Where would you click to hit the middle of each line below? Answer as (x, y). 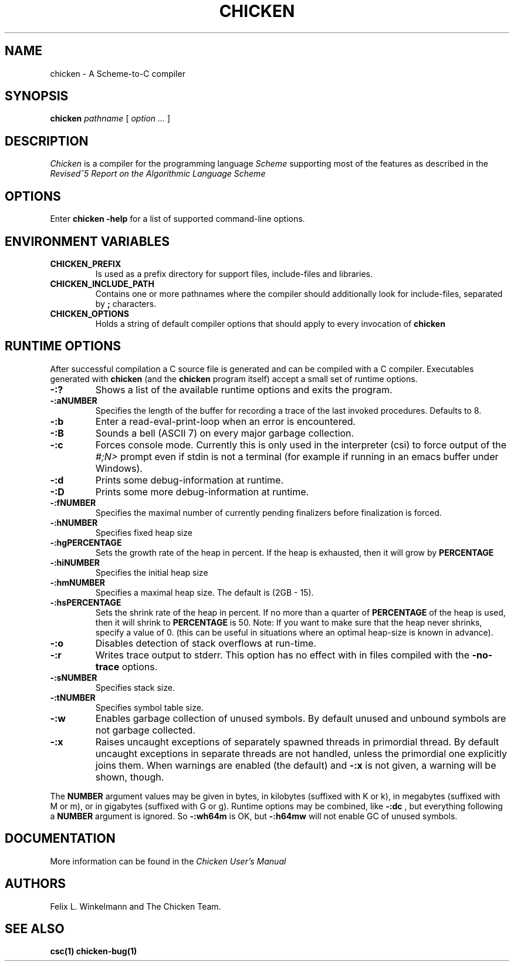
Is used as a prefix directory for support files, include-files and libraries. (234, 273)
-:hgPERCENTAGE (86, 542)
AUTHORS (35, 884)
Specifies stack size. (135, 687)
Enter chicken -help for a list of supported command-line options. (177, 219)
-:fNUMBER (73, 502)
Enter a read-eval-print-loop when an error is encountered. (226, 421)
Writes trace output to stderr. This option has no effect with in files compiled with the (283, 655)
